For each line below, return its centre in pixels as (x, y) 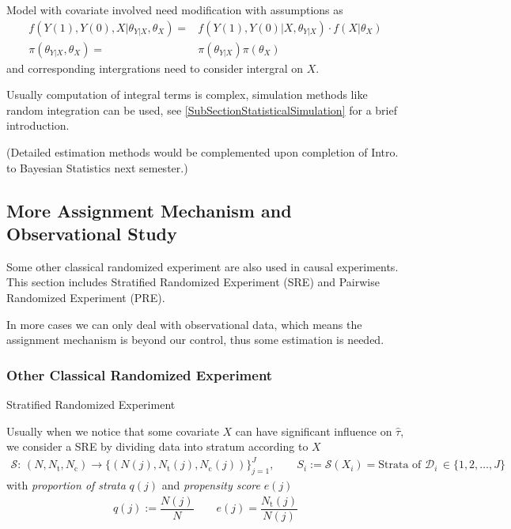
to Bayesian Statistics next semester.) (97, 167)
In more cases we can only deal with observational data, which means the (184, 324)
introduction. (38, 125)
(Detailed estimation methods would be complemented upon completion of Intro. (203, 152)
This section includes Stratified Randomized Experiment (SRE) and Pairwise (193, 282)
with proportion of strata (66, 485)
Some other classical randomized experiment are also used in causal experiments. (203, 266)
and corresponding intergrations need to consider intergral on (155, 68)
